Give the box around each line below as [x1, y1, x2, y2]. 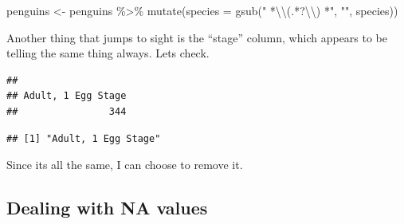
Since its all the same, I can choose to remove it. [6, 156, 243, 173]
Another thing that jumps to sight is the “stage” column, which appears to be [6, 29, 388, 45]
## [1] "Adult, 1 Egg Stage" [6, 132, 161, 144]
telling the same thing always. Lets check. [6, 45, 210, 61]
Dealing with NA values [6, 195, 208, 220]
